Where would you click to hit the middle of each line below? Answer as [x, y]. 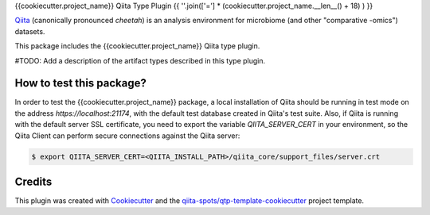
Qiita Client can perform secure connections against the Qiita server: [127, 136]
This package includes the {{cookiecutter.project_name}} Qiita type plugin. [137, 46]
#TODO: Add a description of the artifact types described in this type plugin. [140, 60]
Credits [33, 182]
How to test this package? [80, 83]
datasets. [30, 31]
